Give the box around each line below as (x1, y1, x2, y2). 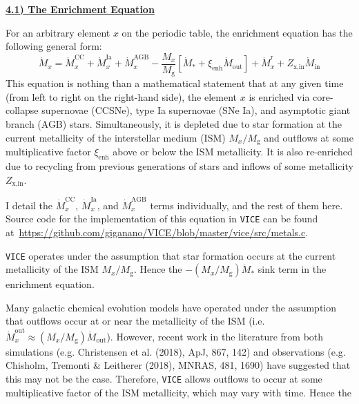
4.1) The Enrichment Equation (6, 2, 155, 16)
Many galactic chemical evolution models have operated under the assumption (6, 300, 337, 314)
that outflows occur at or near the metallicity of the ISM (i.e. (6, 314, 265, 328)
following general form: (6, 39, 102, 53)
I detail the (6, 198, 53, 212)
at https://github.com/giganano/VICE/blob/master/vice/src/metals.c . (6, 224, 309, 239)
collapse (6, 103, 39, 117)
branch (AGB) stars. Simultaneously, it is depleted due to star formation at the (6, 117, 342, 131)
